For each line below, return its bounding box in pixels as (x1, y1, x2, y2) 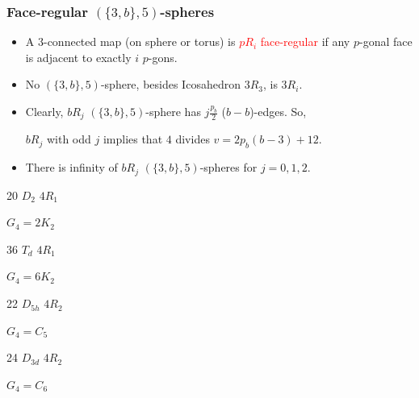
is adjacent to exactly (25, 48, 132, 65)
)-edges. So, (249, 103, 307, 119)
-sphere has (145, 103, 201, 119)
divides (175, 131, 210, 147)
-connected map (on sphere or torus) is (43, 33, 236, 50)
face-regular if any (260, 33, 350, 50)
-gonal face (358, 33, 413, 50)
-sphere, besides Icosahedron (100, 76, 241, 93)
